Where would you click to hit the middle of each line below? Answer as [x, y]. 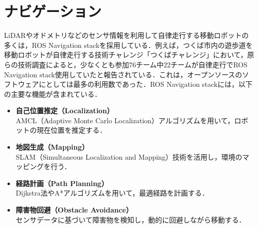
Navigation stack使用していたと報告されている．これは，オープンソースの [123, 74]
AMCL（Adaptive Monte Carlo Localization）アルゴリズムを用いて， [125, 120]
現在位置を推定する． [71, 130]
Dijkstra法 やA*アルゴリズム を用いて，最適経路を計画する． [112, 193]
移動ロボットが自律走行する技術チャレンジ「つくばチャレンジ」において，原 [129, 55]
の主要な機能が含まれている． [53, 94]
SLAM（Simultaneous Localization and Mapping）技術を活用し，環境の [129, 156]
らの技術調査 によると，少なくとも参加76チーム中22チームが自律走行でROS [126, 64]
